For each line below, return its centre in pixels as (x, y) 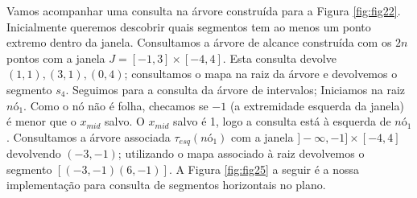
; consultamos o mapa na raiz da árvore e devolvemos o (261, 74)
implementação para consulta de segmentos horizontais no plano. (166, 185)
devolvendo (34, 153)
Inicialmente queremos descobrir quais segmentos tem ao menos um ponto (189, 26)
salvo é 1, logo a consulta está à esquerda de (282, 121)
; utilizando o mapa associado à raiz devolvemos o (241, 153)
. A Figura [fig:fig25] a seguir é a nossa (264, 169)
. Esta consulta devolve (279, 58)
